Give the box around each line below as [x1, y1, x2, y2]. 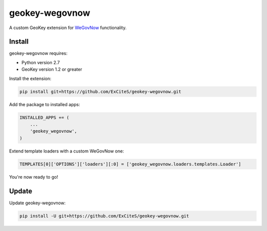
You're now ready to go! [9, 174, 58, 180]
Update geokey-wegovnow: [9, 200, 66, 206]
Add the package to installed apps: [9, 101, 80, 107]
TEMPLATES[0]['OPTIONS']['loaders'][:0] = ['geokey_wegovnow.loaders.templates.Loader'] [19, 161, 242, 167]
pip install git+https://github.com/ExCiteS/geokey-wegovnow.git [19, 89, 181, 94]
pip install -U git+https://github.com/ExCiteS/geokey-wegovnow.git [19, 213, 189, 219]
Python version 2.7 [21, 59, 60, 65]
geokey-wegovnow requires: [9, 50, 68, 56]
